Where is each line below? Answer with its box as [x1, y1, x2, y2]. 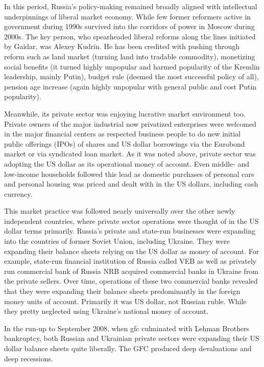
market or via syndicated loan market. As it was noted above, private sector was [4, 148, 256, 159]
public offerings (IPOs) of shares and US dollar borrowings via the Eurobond [4, 138, 245, 149]
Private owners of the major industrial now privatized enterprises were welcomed [4, 118, 256, 129]
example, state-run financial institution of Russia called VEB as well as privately [4, 256, 257, 266]
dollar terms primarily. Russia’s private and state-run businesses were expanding [4, 225, 255, 236]
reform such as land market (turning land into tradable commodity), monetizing [4, 51, 255, 61]
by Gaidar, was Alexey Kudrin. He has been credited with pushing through [4, 41, 239, 52]
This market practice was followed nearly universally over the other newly [4, 205, 235, 216]
